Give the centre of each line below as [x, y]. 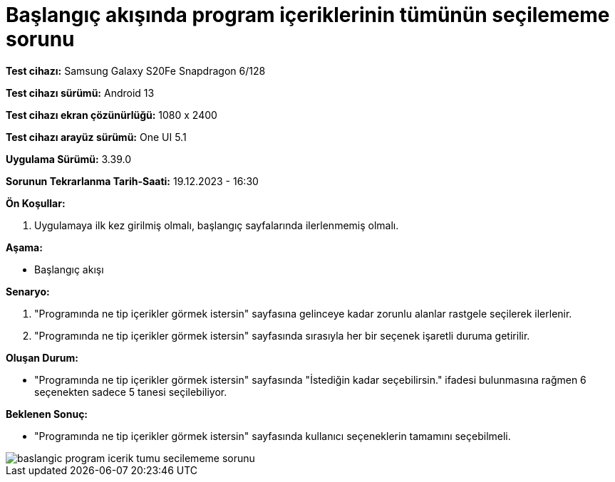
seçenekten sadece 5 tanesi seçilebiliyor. [131, 392]
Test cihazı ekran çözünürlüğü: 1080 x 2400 [112, 115]
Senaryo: [28, 291]
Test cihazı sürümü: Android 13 [80, 93]
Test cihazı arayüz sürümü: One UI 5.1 [96, 137]
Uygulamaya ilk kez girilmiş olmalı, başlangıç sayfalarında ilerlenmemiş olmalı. [217, 225]
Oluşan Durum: [42, 357]
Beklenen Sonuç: [47, 414]
